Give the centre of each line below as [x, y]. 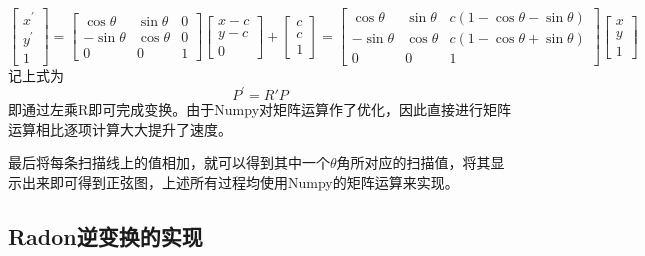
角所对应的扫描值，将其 [413, 162]
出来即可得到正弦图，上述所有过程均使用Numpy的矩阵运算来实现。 [240, 181]
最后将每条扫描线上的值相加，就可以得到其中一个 [169, 162]
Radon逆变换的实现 [105, 235]
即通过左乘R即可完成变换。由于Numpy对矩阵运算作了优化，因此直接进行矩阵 [260, 109]
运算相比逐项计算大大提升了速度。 [120, 128]
